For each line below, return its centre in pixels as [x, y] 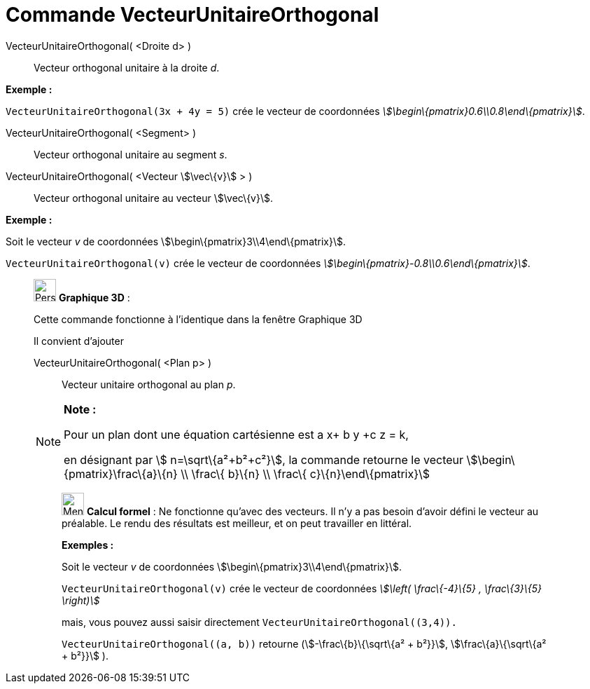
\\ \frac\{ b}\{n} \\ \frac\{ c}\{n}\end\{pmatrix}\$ [305, 473]
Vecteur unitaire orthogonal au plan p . [149, 384]
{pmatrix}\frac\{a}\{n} [121, 473]
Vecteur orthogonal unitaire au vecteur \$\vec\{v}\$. [153, 198]
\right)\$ [81, 600]
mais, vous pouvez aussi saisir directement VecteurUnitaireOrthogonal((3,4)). [259, 622]
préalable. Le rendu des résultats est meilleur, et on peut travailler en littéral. [237, 523]
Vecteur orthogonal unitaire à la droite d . [127, 67]
